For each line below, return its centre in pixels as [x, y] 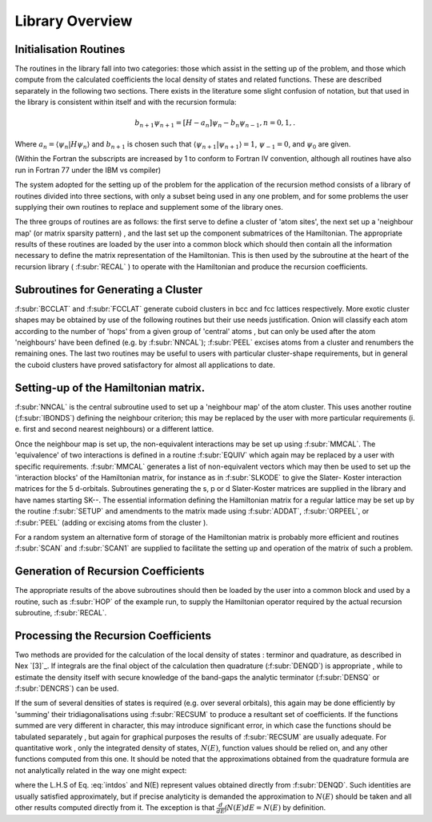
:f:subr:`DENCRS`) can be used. [67, 688]
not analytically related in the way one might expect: [101, 770]
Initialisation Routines [70, 49]
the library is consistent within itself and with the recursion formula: [126, 102]
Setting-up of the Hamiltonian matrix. [110, 387]
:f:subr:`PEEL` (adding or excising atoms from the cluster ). [111, 522]
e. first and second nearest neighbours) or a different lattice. [114, 429]
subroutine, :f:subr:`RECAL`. [61, 613]
